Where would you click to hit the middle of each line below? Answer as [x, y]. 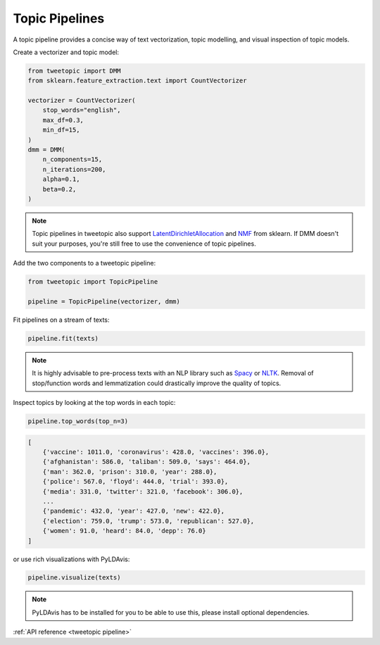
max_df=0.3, [63, 120]
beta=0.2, [59, 189]
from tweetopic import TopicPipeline [93, 282]
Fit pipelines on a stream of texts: [61, 320]
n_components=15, [72, 159]
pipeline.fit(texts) [63, 338]
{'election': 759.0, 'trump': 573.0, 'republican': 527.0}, [148, 521]
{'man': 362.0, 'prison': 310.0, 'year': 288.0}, [130, 471]
